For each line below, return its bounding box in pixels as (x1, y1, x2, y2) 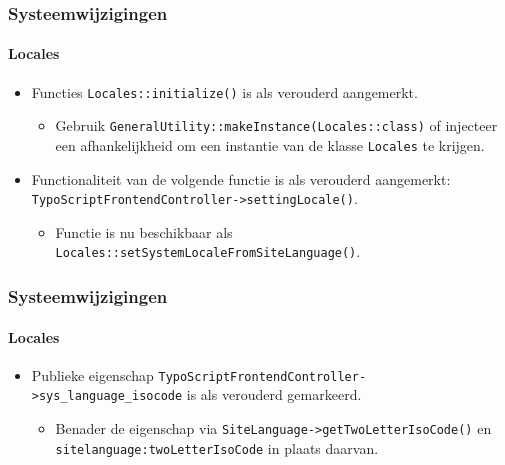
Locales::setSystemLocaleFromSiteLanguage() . (55, 241, 361, 262)
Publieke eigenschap (31, 364, 154, 385)
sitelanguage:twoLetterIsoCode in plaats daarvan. (55, 437, 379, 458)
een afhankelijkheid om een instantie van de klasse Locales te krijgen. (55, 134, 485, 155)
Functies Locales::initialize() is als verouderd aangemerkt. (31, 81, 418, 102)
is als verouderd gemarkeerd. (186, 384, 362, 405)
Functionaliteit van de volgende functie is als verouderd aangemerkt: (31, 168, 451, 189)
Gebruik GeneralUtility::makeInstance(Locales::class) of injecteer (55, 115, 498, 136)
